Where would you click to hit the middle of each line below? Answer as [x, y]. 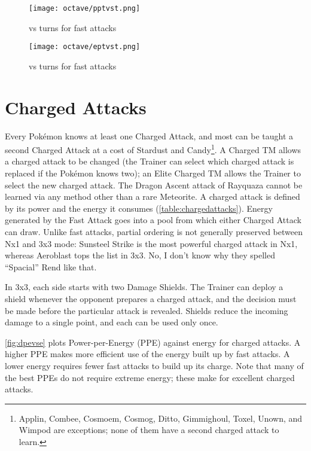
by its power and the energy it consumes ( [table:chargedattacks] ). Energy [139, 208]
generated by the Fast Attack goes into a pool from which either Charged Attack [153, 220]
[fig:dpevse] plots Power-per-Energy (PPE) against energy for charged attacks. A [153, 342]
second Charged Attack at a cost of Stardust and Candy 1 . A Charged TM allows [153, 149]
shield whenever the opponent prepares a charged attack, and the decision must [151, 298]
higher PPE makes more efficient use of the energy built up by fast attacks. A [147, 354]
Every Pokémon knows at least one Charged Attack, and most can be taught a [149, 135]
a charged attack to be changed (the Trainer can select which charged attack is [150, 161]
